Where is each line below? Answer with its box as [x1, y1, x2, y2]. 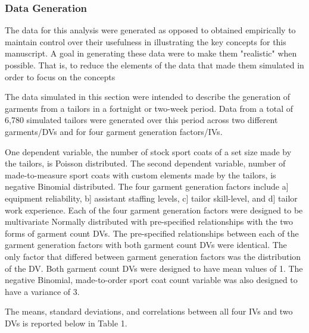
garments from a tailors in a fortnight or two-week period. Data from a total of [5, 102, 294, 114]
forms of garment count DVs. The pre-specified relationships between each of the [5, 227, 299, 239]
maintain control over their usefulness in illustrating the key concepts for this [5, 35, 286, 48]
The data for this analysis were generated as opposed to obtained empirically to [5, 24, 296, 36]
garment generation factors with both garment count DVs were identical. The [5, 238, 287, 251]
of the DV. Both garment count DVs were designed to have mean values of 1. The [5, 262, 303, 274]
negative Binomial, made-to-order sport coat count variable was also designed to [5, 274, 298, 286]
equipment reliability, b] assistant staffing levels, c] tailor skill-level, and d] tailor [5, 191, 298, 204]
